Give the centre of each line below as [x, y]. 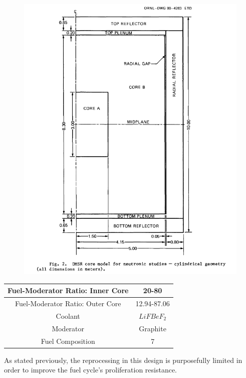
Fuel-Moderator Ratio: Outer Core [68, 303]
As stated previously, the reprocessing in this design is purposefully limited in [123, 360]
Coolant [68, 316]
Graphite [153, 328]
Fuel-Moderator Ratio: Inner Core [68, 290]
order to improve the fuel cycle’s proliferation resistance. [91, 370]
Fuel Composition [68, 341]
